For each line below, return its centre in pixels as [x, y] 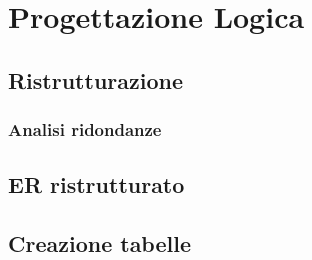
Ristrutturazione [95, 79]
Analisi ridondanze [85, 129]
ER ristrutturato [96, 184]
